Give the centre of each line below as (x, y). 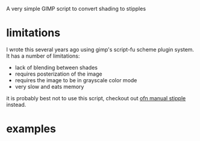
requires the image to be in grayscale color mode (76, 80)
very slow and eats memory (49, 86)
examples (31, 129)
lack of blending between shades (56, 67)
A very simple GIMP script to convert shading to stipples (76, 9)
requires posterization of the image (58, 74)
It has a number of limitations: (43, 56)
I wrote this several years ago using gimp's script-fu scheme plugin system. (100, 49)
